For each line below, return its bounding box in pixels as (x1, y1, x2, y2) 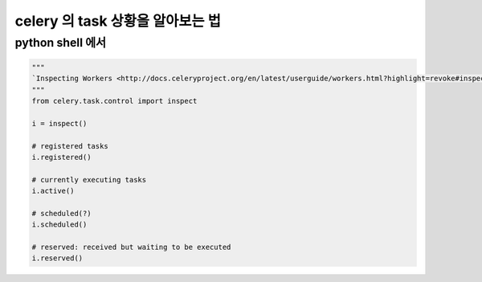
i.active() (31, 186, 75, 196)
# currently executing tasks (31, 175, 147, 184)
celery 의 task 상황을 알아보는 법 (14, 12, 221, 30)
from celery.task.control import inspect (31, 96, 198, 105)
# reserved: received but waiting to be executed (31, 243, 231, 252)
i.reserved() (31, 254, 84, 263)
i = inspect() (31, 119, 88, 128)
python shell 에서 (14, 35, 107, 50)
